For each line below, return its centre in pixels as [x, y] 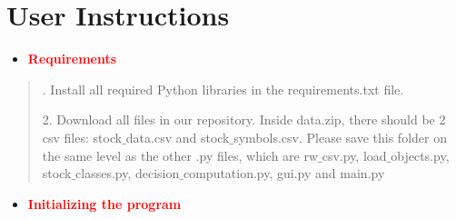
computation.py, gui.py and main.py [284, 173]
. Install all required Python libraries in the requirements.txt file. [223, 89]
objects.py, [420, 155]
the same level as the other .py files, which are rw [180, 155]
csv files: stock [82, 137]
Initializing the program [104, 203]
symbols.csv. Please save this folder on [340, 137]
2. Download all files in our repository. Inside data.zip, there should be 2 [244, 119]
